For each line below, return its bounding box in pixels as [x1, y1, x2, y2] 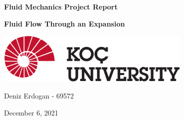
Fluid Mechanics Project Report [4, 1, 118, 11]
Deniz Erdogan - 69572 [4, 90, 74, 101]
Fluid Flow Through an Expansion [4, 18, 125, 28]
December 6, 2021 [4, 107, 58, 117]
